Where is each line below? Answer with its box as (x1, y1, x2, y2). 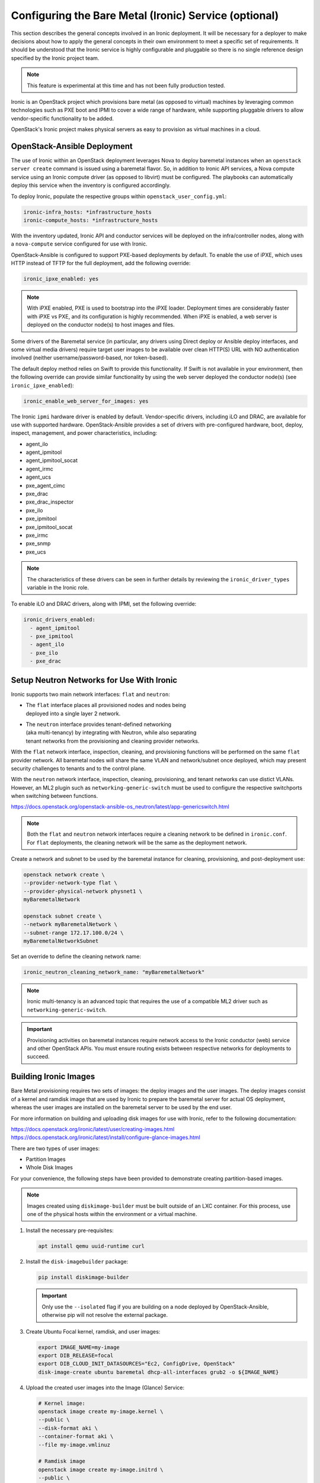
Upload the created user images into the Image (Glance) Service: (25, 1384, 185, 1391)
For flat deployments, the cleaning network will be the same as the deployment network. (27, 839, 247, 846)
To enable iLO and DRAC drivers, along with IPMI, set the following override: (11, 600, 197, 607)
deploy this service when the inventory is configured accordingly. (11, 182, 171, 189)
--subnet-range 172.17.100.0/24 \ (23, 929, 124, 936)
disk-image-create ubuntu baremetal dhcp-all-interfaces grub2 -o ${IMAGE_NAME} (38, 1369, 279, 1376)
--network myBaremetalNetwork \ (23, 921, 118, 928)
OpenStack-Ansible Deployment (11, 141, 133, 151)
